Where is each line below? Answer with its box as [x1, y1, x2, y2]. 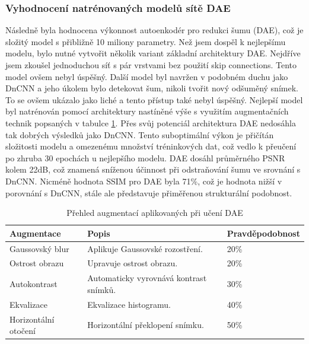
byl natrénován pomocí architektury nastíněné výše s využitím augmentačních [5, 105, 289, 117]
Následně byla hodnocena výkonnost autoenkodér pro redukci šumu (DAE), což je [5, 24, 304, 36]
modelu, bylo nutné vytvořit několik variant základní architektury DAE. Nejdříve [5, 47, 301, 59]
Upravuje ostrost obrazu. [87, 257, 178, 269]
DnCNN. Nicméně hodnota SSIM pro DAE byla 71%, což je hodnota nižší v [5, 174, 282, 187]
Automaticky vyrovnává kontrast [87, 272, 207, 284]
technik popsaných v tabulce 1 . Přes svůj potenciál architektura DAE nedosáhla [5, 116, 296, 129]
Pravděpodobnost [227, 227, 300, 239]
